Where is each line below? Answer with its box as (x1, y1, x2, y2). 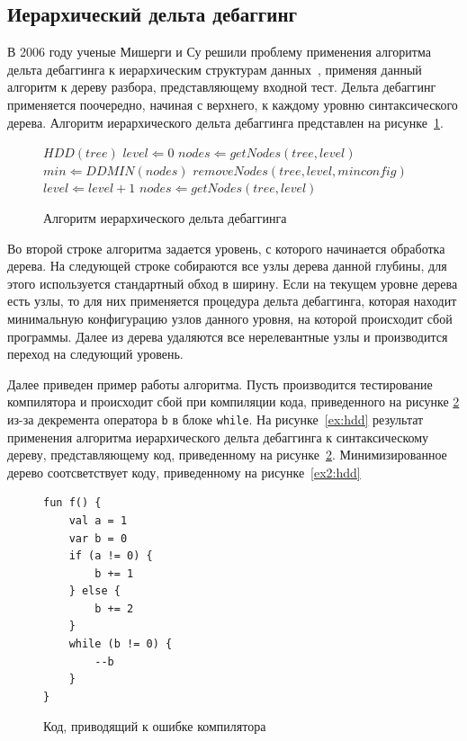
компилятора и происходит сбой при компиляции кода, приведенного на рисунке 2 (7, 392, 460, 411)
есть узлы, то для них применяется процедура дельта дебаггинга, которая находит (7, 291, 457, 310)
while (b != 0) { (68, 638, 173, 651)
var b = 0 (68, 531, 128, 545)
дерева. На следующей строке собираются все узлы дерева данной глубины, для (7, 256, 447, 275)
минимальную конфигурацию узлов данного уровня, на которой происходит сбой (7, 308, 453, 327)
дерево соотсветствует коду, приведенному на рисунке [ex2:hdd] (7, 462, 361, 481)
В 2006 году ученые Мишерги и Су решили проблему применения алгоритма (7, 42, 431, 61)
